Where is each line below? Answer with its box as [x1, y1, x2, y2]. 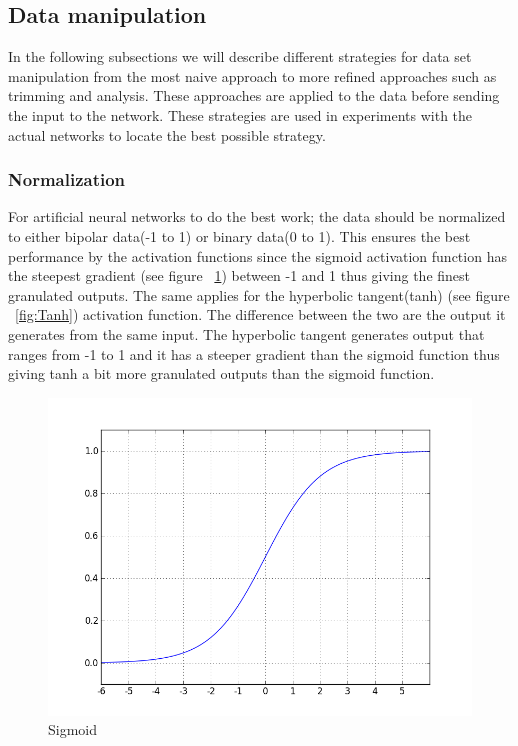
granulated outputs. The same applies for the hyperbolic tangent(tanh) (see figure [8, 284, 510, 305]
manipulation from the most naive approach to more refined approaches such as [8, 65, 497, 86]
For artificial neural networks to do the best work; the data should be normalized [8, 206, 506, 227]
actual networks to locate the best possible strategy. [8, 124, 326, 145]
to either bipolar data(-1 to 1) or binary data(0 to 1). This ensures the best [8, 225, 471, 246]
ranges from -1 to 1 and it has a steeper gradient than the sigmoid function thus [8, 343, 500, 364]
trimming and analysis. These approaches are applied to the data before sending [8, 85, 500, 106]
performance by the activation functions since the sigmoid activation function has [8, 245, 507, 266]
